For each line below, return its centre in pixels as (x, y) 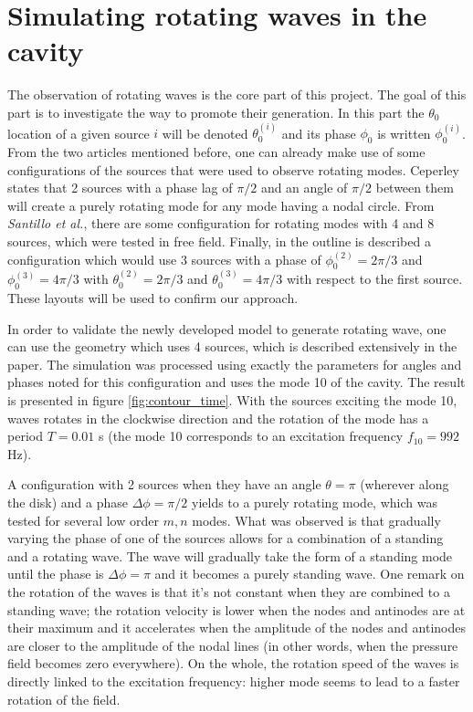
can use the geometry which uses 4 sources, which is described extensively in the (232, 346)
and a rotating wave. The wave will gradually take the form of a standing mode (230, 555)
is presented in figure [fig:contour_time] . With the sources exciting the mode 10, (232, 400)
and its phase (319, 133)
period (25, 436)
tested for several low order (83, 520)
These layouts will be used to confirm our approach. (153, 298)
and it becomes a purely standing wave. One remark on (310, 574)
